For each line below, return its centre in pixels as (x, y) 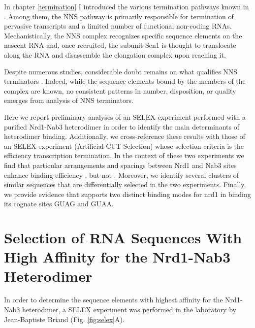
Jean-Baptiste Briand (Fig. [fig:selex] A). (64, 319)
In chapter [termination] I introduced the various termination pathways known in (127, 6)
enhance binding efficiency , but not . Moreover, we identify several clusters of (122, 175)
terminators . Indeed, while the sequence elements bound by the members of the (125, 81)
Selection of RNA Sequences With (123, 238)
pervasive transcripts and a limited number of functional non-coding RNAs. (118, 26)
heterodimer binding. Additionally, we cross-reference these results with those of (125, 136)
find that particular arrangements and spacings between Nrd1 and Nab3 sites (120, 165)
